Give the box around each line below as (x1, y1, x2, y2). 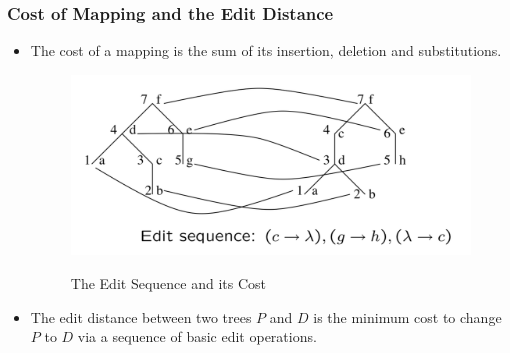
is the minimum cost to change (313, 306, 502, 327)
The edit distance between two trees (30, 306, 252, 327)
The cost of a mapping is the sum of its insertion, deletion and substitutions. (30, 40, 502, 61)
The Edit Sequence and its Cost (70, 272, 266, 293)
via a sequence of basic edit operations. (77, 326, 317, 347)
